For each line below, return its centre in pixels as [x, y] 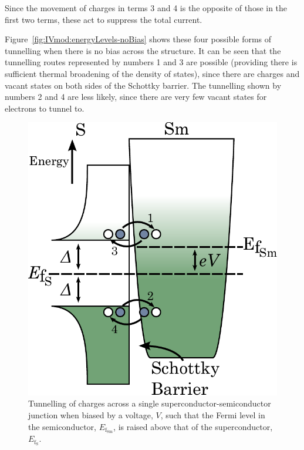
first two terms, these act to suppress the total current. [104, 19]
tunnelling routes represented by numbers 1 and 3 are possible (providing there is [151, 62]
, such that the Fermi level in [213, 414]
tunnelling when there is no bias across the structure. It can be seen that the [143, 50]
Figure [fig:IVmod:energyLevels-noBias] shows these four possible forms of [138, 39]
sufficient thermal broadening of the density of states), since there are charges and [152, 73]
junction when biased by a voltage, [91, 414]
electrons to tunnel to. [45, 108]
